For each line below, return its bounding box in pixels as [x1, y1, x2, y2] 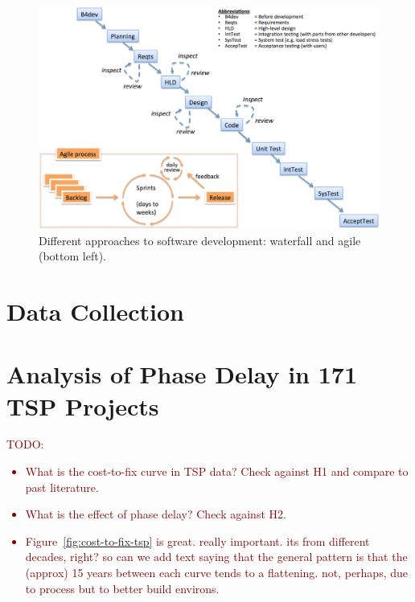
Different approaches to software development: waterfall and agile [39, 231, 361, 248]
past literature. [25, 478, 99, 495]
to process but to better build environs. [25, 579, 220, 596]
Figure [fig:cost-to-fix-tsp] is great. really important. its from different [25, 532, 370, 549]
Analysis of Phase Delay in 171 [6, 358, 357, 391]
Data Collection [6, 294, 184, 327]
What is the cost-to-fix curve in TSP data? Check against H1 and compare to [25, 463, 409, 480]
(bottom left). [39, 248, 107, 264]
